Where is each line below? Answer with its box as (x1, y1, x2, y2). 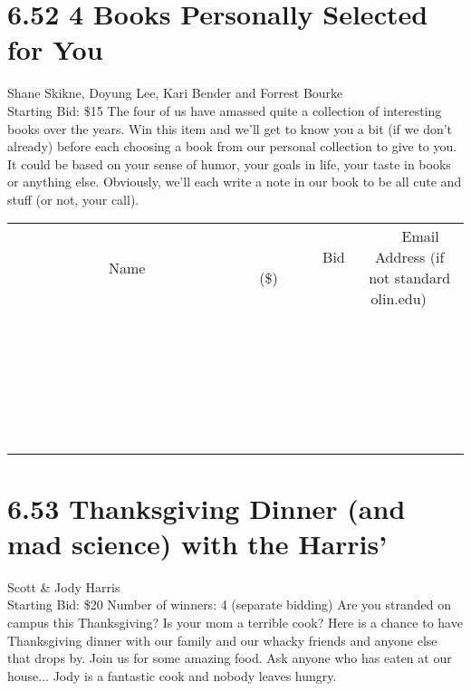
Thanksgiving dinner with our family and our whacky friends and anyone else (7, 630, 437, 649)
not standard (369, 267, 451, 289)
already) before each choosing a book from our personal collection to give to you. (7, 137, 457, 156)
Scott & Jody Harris (7, 577, 120, 596)
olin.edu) (370, 288, 427, 310)
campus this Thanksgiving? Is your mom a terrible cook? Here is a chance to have (7, 612, 463, 631)
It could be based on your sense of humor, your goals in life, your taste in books (7, 154, 451, 173)
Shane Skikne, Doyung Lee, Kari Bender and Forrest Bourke (7, 83, 343, 102)
